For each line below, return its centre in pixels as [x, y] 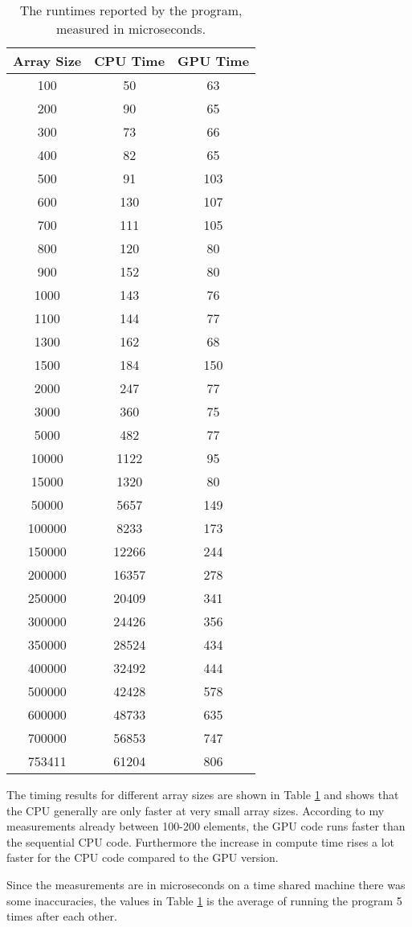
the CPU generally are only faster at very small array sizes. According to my [196, 810]
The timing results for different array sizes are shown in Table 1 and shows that [203, 794]
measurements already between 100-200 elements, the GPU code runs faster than [206, 826]
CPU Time [130, 61]
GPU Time [214, 61]
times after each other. [62, 916]
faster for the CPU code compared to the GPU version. [143, 857]
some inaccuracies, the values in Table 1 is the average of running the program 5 [204, 900]
